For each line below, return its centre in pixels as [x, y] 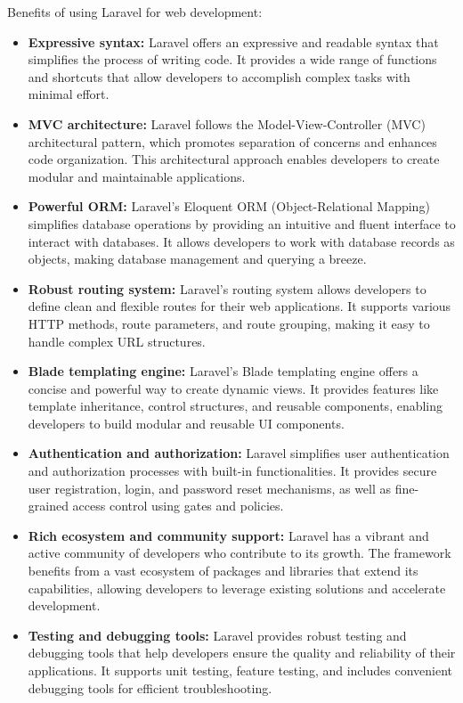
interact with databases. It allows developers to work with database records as [241, 241]
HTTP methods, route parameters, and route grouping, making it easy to [229, 323]
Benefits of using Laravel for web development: [135, 12]
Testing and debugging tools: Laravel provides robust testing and [217, 635]
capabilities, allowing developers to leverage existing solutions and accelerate [237, 588]
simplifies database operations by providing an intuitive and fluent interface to [242, 223]
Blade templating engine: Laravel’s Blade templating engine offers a [223, 371]
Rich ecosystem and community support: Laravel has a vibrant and [228, 535]
